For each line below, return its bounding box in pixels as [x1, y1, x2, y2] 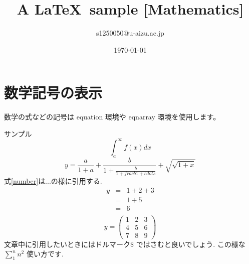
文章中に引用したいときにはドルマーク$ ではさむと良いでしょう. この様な [4, 238, 245, 249]
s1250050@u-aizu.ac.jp [96, 28, 164, 38]
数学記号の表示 [4, 82, 103, 103]
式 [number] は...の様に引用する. [4, 175, 102, 186]
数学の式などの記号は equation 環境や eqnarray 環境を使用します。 [4, 111, 220, 122]
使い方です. [26, 248, 64, 259]
